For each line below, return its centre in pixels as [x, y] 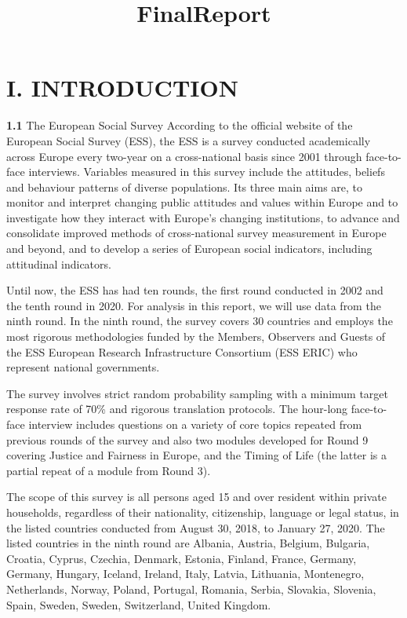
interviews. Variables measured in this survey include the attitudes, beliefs [207, 172]
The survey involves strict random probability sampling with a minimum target [198, 393]
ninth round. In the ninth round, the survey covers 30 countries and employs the [200, 321]
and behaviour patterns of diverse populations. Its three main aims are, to [185, 186]
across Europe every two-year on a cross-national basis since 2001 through [184, 156]
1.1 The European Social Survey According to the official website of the [180, 125]
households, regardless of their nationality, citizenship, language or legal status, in [203, 512]
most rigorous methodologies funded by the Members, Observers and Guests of [196, 336]
